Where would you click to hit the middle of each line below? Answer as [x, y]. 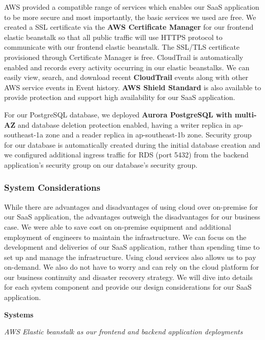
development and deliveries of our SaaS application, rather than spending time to [132, 247]
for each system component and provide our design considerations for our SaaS [128, 287]
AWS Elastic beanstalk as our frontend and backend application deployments [124, 332]
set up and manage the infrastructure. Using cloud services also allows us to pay [130, 257]
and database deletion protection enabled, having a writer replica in [124, 124]
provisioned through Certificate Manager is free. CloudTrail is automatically [124, 57]
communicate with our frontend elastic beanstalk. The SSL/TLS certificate [122, 47]
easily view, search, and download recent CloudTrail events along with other [126, 77]
